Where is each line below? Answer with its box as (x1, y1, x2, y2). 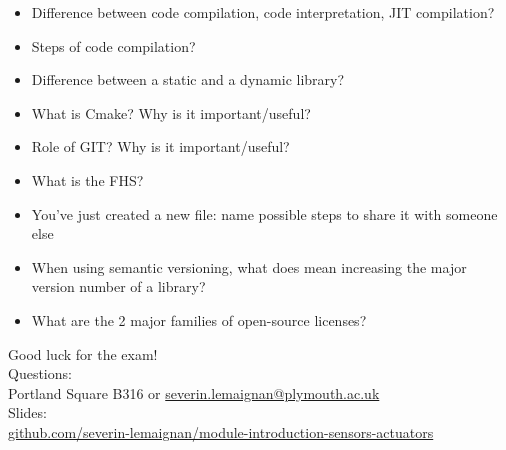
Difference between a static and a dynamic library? (31, 69, 345, 90)
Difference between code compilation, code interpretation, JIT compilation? (31, 2, 495, 22)
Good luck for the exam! (8, 343, 158, 364)
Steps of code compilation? (31, 35, 196, 56)
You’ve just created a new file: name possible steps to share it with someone (31, 203, 498, 224)
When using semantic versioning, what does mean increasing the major (31, 256, 467, 277)
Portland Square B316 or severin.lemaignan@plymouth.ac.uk (8, 382, 380, 403)
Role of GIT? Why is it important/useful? (31, 136, 290, 157)
